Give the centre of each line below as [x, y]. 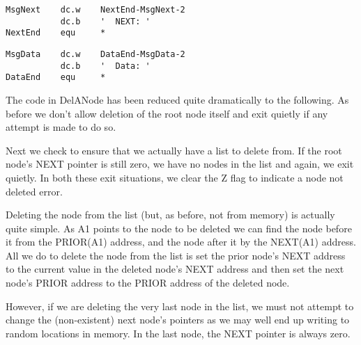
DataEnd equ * [56, 78]
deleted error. [34, 191]
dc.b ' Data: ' [105, 66]
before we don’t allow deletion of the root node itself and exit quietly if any [167, 113]
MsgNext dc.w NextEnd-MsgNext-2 [95, 10]
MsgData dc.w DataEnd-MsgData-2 [95, 54]
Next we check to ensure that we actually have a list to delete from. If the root [174, 150]
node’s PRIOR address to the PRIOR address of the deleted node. [148, 283]
